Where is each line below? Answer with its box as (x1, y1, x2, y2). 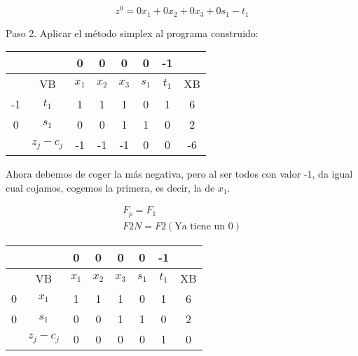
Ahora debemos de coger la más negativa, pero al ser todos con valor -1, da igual (6, 166, 353, 181)
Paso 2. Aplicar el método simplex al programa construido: (6, 25, 259, 40)
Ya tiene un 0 (174, 221, 233, 232)
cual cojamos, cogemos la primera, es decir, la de (6, 180, 215, 194)
